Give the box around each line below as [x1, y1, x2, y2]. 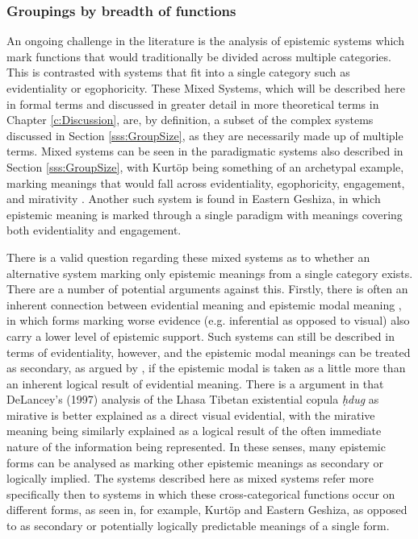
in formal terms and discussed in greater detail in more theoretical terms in [6, 95, 379, 112]
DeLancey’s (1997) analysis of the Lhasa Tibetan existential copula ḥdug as [6, 391, 379, 408]
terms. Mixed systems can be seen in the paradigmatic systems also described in [6, 143, 403, 160]
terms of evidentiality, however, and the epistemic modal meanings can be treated [6, 343, 411, 360]
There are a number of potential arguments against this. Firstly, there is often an [6, 280, 408, 297]
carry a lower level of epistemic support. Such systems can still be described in [6, 327, 395, 344]
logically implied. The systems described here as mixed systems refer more [6, 470, 374, 487]
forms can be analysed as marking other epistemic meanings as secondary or [6, 454, 383, 471]
